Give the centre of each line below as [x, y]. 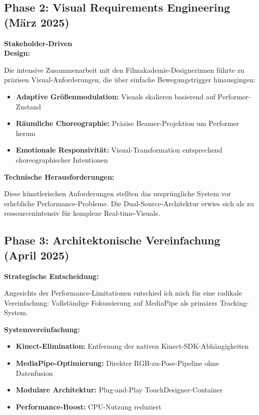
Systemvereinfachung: [42, 329]
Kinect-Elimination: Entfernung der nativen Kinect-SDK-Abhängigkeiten [132, 346]
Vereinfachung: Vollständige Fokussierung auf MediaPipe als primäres [111, 302]
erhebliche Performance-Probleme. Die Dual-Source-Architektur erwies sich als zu [129, 203]
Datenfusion [34, 373]
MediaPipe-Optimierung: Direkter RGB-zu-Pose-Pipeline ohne [117, 363]
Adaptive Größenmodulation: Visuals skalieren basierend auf [115, 96]
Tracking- [234, 302]
